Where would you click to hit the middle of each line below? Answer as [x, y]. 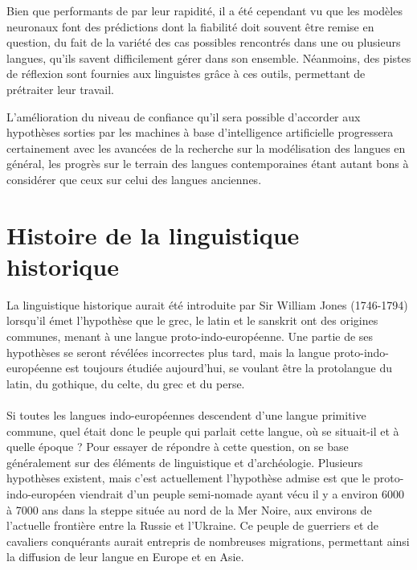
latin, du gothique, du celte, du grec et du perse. [126, 383]
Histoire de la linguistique [153, 234]
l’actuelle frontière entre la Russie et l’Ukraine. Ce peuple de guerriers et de [193, 525]
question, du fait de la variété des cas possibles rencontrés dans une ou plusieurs [204, 42]
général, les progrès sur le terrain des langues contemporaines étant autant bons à [208, 164]
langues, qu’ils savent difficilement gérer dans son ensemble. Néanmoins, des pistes [209, 57]
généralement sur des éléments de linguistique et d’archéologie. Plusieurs [185, 462]
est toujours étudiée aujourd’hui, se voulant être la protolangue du [229, 368]
